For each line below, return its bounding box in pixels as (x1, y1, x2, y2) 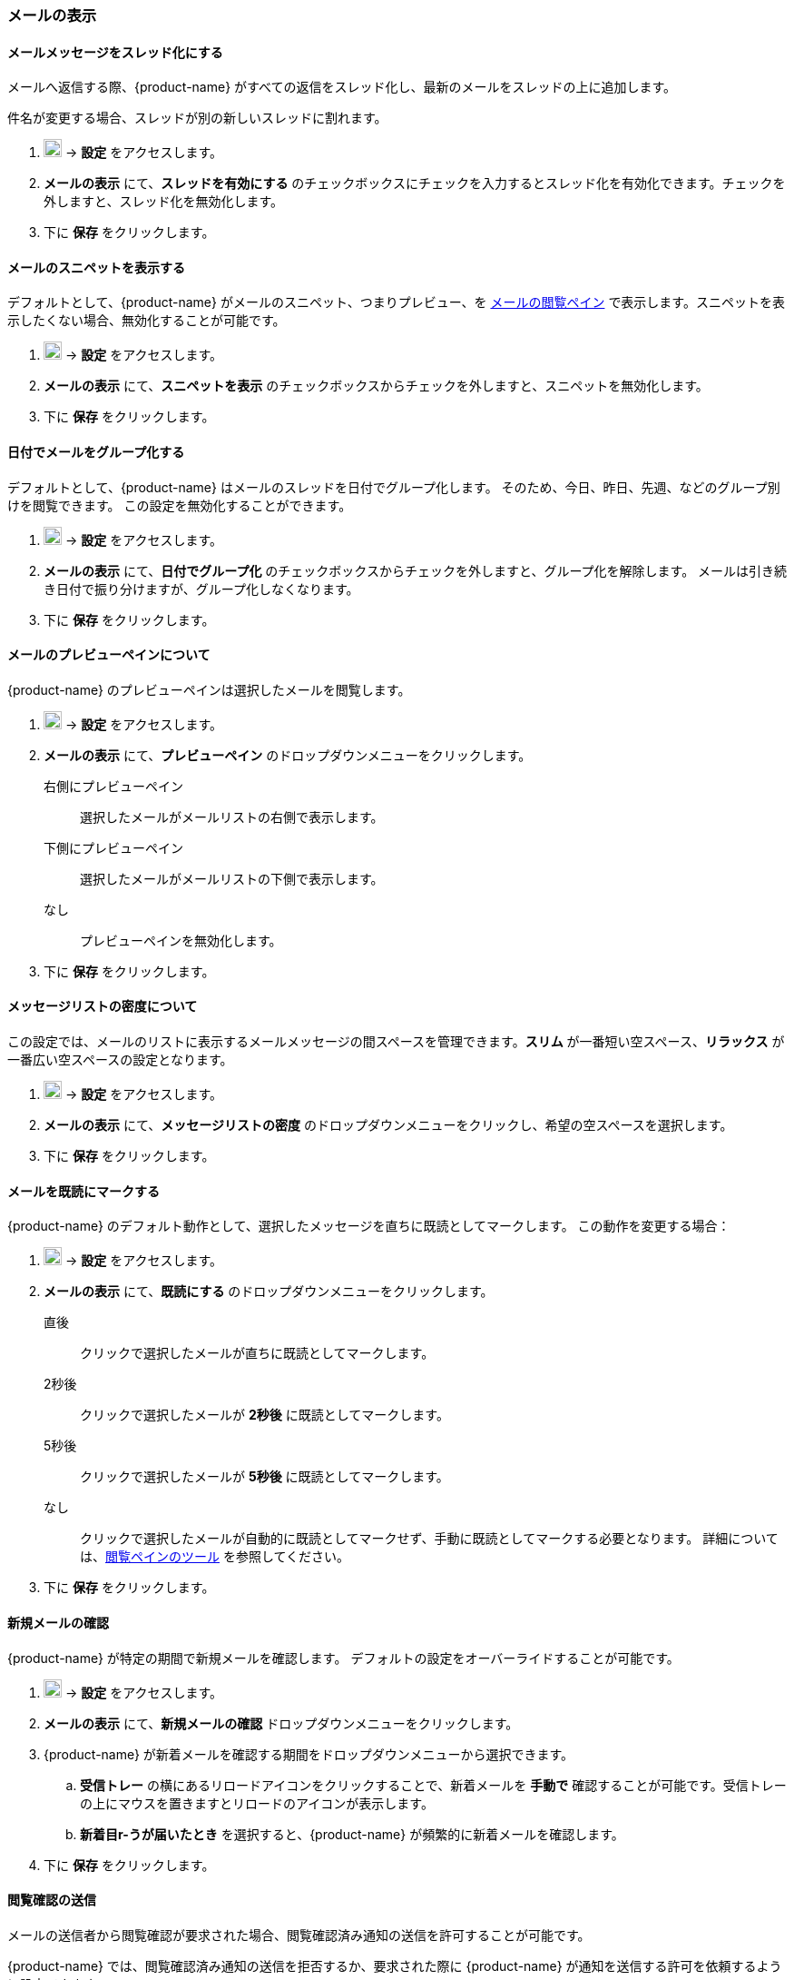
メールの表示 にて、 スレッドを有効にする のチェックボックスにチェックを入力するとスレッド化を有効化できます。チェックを (44, 175, 786, 192)
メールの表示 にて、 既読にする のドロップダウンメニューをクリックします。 (44, 1283, 494, 1300)
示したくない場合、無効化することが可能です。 (7, 312, 286, 329)
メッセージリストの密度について (7, 998, 198, 1015)
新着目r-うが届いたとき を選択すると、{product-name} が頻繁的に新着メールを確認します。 (80, 1826, 624, 1842)
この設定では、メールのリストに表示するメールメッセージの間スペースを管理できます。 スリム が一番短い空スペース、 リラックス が (7, 1034, 785, 1050)
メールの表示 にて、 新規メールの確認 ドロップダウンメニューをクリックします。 (44, 1715, 519, 1731)
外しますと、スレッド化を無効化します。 (44, 193, 284, 210)
